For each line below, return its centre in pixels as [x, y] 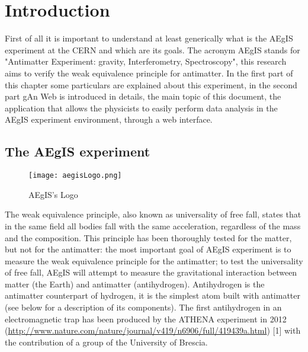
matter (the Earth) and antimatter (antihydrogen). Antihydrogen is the [135, 284]
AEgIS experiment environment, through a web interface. [109, 119]
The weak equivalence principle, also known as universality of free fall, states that [153, 214]
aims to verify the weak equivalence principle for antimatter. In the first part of [149, 73]
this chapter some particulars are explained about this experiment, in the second [151, 84]
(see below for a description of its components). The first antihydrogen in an [143, 307]
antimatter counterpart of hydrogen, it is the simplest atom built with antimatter [153, 295]
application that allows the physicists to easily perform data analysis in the [141, 108]
